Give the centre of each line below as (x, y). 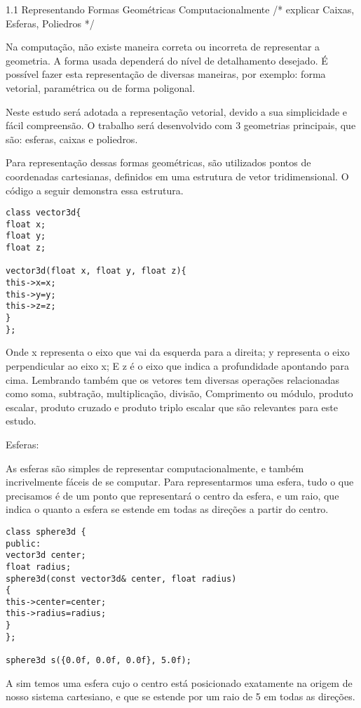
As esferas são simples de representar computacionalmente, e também (155, 468)
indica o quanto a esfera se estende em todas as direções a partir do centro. (167, 509)
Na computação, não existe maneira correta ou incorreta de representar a (163, 47)
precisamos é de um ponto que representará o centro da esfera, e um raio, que (172, 495)
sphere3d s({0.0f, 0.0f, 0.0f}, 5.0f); (98, 661)
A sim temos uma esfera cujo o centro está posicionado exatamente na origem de (179, 682)
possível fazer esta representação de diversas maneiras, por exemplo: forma (166, 74)
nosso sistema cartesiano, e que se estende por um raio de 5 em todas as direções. (180, 696)
